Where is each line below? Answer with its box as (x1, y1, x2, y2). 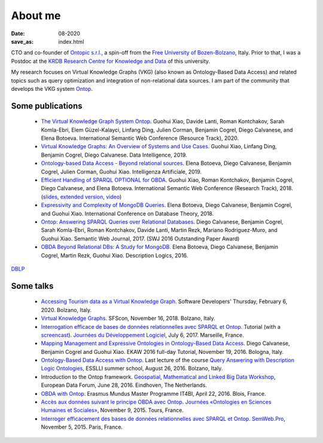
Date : (11, 30, 25, 37)
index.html (58, 38, 84, 45)
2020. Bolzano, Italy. (41, 306, 92, 313)
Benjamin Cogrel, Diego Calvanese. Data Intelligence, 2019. (41, 151, 188, 158)
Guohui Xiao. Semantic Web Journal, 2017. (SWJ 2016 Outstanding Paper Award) (41, 235, 240, 242)
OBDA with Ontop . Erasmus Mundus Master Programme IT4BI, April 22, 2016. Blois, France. (41, 390, 266, 397)
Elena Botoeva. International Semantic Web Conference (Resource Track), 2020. (41, 135, 239, 142)
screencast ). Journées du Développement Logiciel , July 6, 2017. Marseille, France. (41, 331, 245, 338)
